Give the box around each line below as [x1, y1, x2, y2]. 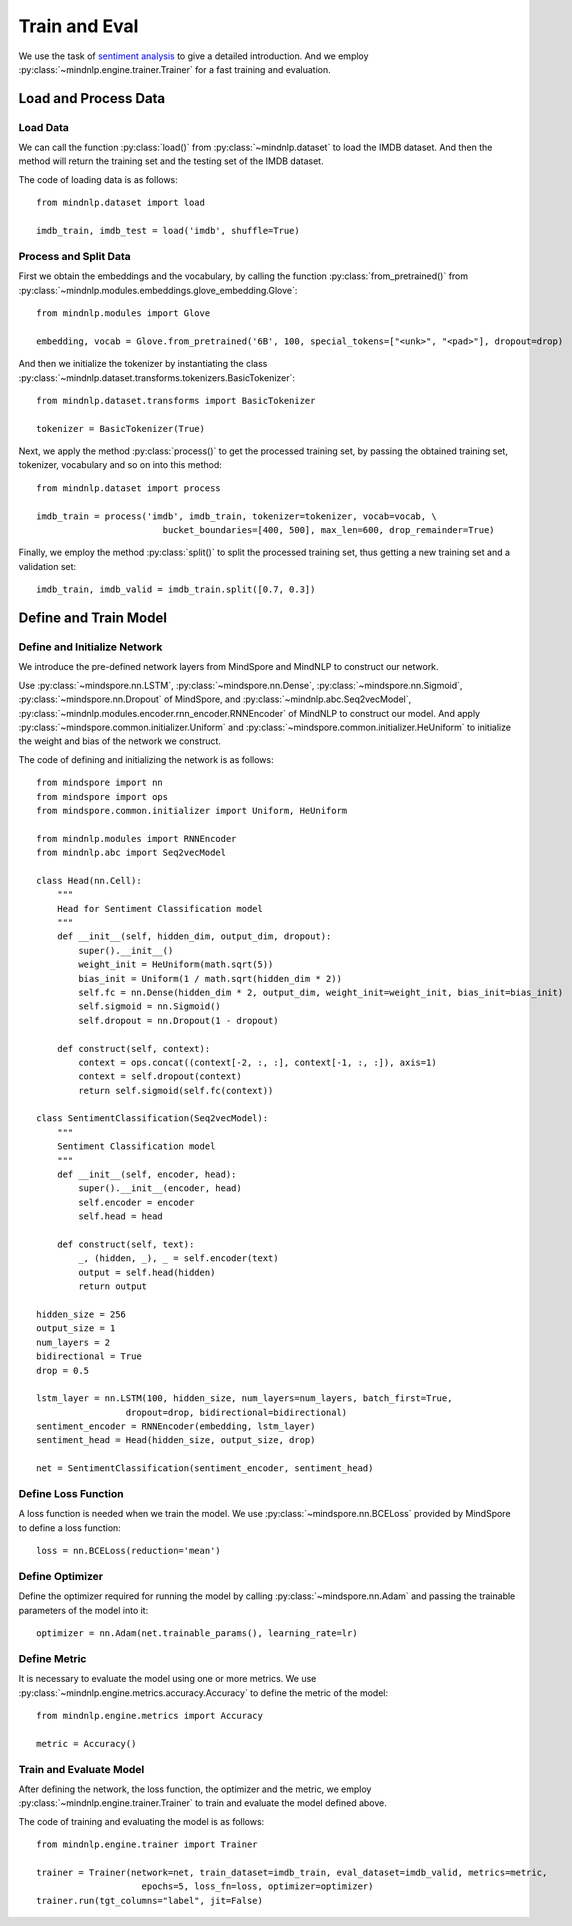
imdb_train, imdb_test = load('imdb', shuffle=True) [36, 225, 300, 237]
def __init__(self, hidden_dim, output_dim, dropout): [56, 931, 332, 942]
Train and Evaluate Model [18, 1762, 145, 1776]
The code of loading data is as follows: [18, 173, 179, 185]
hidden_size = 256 [36, 1308, 127, 1320]
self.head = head [78, 1211, 164, 1222]
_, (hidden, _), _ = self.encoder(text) [78, 1253, 279, 1264]
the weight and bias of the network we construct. [18, 735, 222, 747]
